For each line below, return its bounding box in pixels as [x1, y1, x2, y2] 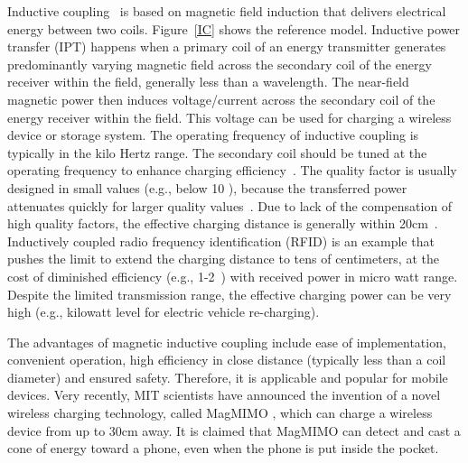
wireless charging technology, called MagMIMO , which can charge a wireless [7, 403, 433, 422]
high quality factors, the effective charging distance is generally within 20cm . [7, 214, 438, 233]
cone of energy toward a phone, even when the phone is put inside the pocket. [7, 439, 439, 458]
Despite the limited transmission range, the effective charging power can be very [7, 284, 452, 303]
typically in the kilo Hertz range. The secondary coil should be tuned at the [7, 143, 427, 162]
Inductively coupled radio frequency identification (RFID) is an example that [7, 231, 435, 250]
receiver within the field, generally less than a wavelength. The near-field [7, 72, 409, 91]
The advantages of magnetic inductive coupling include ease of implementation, [7, 332, 446, 351]
